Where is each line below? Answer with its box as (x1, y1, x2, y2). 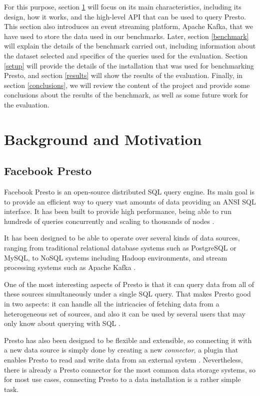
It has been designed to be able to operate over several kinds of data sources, (4, 232, 240, 243)
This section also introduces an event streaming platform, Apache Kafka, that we (4, 21, 253, 31)
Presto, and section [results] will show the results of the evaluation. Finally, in (4, 70, 243, 80)
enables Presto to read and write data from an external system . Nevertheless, (4, 354, 243, 365)
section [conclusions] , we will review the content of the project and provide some (4, 79, 250, 90)
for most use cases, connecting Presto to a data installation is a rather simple (4, 374, 241, 384)
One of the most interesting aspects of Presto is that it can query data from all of (4, 278, 254, 289)
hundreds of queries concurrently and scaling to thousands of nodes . (4, 215, 214, 226)
